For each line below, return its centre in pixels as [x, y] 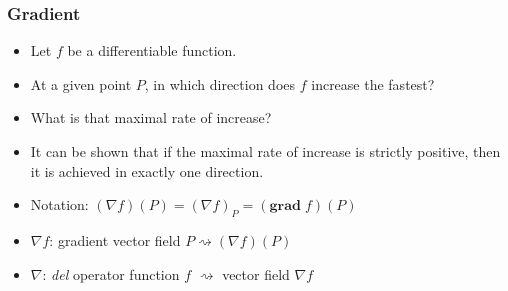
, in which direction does [220, 83]
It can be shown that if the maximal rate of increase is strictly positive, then [265, 151]
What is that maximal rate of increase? [151, 117]
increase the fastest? [373, 83]
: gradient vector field [115, 239]
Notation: [59, 204]
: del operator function [111, 273]
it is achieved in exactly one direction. [147, 170]
